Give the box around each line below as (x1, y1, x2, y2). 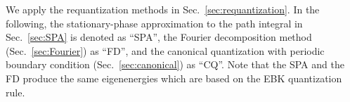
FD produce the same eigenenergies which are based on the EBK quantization (6, 70, 342, 85)
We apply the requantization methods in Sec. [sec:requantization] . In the (6, 2, 320, 16)
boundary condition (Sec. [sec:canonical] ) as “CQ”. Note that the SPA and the (6, 57, 344, 72)
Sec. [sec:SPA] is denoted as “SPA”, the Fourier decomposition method (6, 30, 312, 44)
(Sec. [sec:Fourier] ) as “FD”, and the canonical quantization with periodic (6, 43, 325, 58)
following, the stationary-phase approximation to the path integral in (6, 15, 303, 30)
